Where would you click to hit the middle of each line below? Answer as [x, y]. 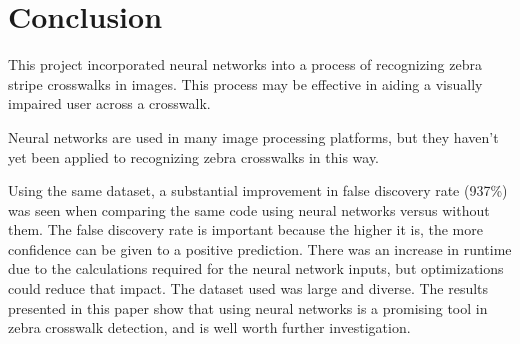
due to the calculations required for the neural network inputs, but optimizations [256, 268]
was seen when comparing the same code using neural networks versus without [249, 209]
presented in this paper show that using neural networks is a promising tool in [248, 307]
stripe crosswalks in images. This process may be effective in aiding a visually [245, 83]
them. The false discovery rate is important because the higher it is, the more [245, 229]
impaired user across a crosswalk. [109, 103]
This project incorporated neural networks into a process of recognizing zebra [245, 64]
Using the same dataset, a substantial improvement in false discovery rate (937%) [258, 190]
